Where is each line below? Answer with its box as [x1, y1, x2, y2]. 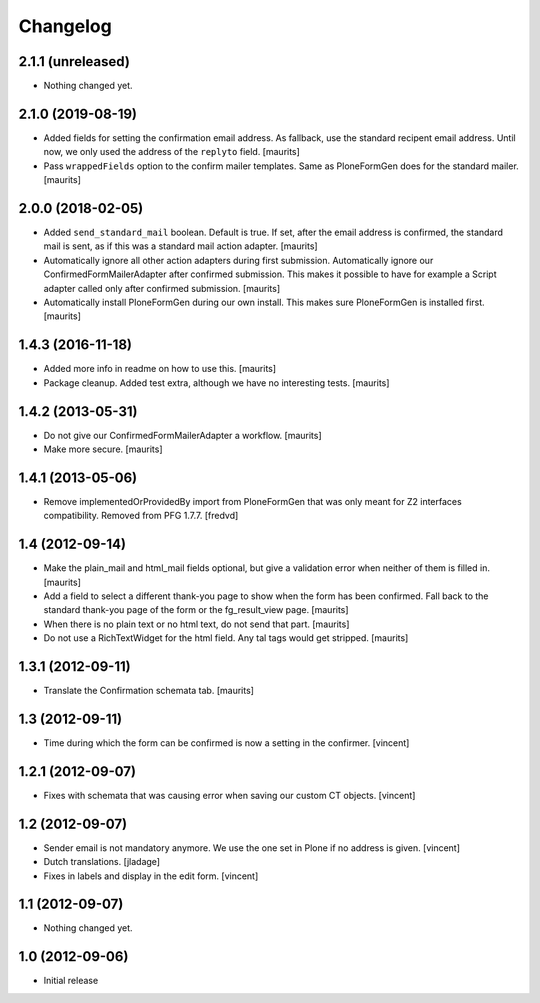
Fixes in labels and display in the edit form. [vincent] [43, 870, 259, 882]
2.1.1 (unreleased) [18, 53, 130, 70]
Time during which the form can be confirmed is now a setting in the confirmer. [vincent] [43, 736, 410, 749]
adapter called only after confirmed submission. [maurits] [43, 282, 281, 294]
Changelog [18, 15, 112, 37]
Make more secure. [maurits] [43, 443, 164, 455]
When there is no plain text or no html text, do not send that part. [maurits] [43, 618, 350, 630]
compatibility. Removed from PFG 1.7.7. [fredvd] [43, 510, 239, 522]
